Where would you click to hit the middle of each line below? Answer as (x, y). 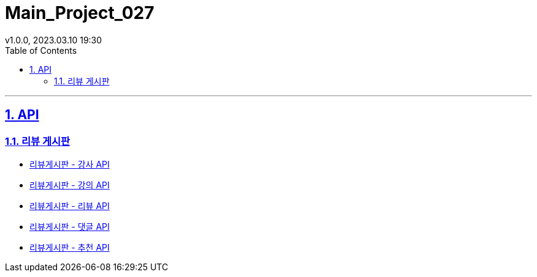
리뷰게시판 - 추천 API (70, 247)
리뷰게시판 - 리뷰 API (70, 205)
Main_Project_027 (80, 13)
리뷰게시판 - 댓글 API (70, 226)
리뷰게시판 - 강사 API (70, 164)
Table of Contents (41, 50)
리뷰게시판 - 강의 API (70, 185)
